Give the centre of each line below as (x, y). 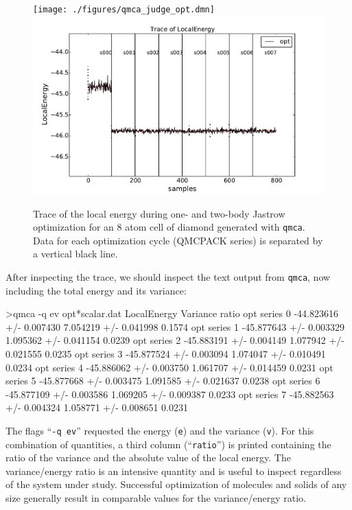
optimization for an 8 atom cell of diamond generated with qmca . (169, 227)
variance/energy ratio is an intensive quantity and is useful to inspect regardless (174, 471)
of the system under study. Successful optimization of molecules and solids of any (176, 484)
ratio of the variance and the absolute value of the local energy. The (148, 457)
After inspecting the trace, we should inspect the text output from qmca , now (168, 276)
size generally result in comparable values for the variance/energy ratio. (156, 498)
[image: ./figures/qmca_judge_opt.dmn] (124, 10)
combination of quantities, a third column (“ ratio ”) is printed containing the (168, 444)
